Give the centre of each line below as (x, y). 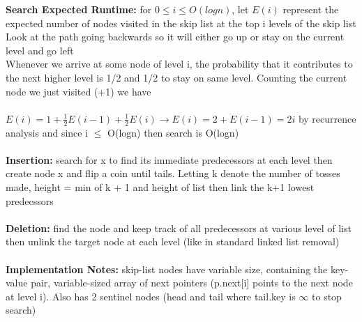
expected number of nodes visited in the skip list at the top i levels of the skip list (181, 23)
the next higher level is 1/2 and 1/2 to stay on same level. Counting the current (176, 77)
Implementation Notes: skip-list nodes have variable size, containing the (167, 269)
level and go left (40, 50)
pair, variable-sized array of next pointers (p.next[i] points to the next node (192, 283)
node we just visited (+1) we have (78, 91)
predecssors (30, 200)
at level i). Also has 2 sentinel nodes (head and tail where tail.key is (151, 296)
